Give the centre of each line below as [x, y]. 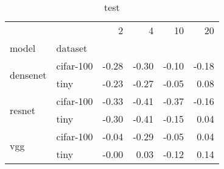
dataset [72, 48]
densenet [28, 74]
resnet [23, 110]
